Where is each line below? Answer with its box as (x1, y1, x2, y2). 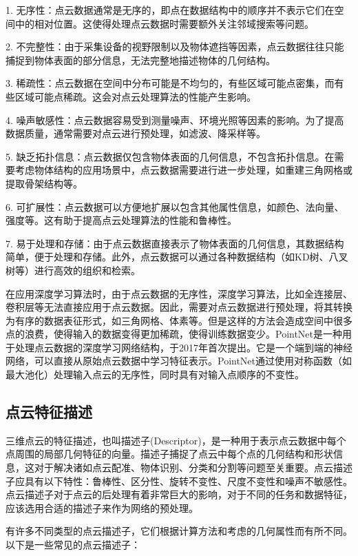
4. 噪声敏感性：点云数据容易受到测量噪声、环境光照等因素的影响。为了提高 (6, 112, 344, 127)
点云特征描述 (6, 401, 92, 422)
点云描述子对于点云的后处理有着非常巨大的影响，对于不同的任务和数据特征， (6, 487, 352, 502)
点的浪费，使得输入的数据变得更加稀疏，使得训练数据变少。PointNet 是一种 (6, 327, 343, 341)
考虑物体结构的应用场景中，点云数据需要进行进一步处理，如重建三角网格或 (14, 163, 352, 177)
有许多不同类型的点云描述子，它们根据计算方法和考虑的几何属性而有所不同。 (6, 524, 352, 538)
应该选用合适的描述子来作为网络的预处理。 (6, 500, 198, 515)
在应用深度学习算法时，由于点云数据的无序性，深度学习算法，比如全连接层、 (6, 286, 352, 300)
